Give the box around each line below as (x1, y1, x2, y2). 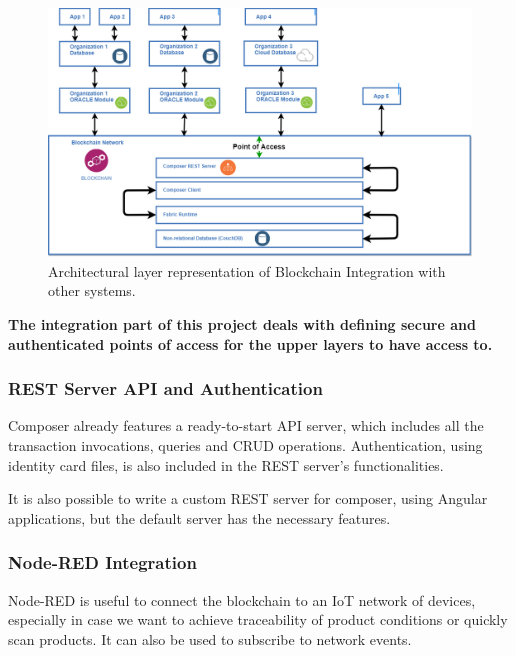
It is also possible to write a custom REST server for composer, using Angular (8, 488, 488, 509)
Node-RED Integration (8, 550, 197, 575)
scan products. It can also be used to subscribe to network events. (8, 628, 412, 649)
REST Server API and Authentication (8, 376, 323, 401)
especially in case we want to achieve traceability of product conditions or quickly (8, 609, 508, 630)
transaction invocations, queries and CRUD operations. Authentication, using (8, 435, 483, 456)
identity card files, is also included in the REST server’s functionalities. (8, 454, 444, 475)
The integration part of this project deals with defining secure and (8, 314, 476, 335)
